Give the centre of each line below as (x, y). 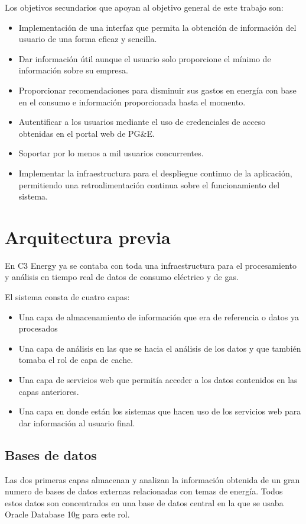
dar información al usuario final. (77, 422)
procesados (38, 328)
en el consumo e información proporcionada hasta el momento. (132, 102)
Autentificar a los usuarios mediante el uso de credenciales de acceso (142, 122)
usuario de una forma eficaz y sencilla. (88, 39)
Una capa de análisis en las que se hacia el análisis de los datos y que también (160, 348)
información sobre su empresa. (73, 70)
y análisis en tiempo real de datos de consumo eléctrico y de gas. (122, 277)
